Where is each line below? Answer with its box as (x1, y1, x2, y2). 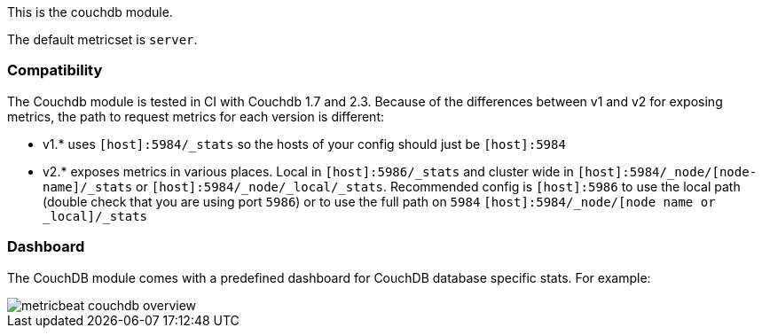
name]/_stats (43, 179, 133, 194)
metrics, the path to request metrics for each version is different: (7, 108, 385, 124)
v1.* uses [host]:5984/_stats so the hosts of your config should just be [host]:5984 (43, 136, 566, 152)
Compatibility (7, 61, 103, 80)
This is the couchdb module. (7, 4, 173, 19)
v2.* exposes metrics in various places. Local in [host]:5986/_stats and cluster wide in (43, 163, 574, 179)
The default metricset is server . (7, 32, 198, 47)
